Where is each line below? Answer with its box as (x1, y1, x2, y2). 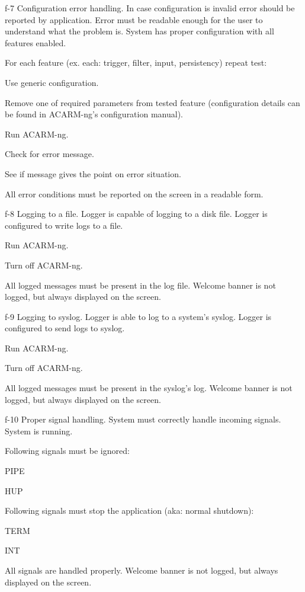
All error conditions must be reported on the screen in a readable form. (5, 187, 264, 200)
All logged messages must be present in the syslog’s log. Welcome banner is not (5, 382, 293, 394)
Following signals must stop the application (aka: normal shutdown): (5, 504, 254, 517)
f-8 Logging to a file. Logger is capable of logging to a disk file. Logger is (5, 207, 268, 220)
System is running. (5, 424, 73, 437)
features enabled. (5, 36, 66, 49)
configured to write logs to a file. (5, 219, 123, 231)
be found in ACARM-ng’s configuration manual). (5, 108, 183, 120)
